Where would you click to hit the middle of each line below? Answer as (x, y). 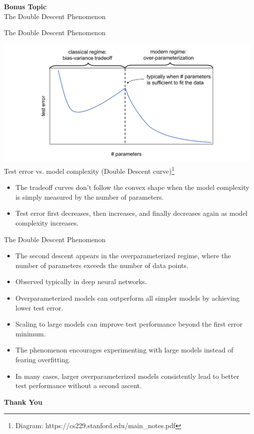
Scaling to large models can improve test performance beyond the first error (129, 324)
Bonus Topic (25, 6)
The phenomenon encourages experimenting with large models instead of (124, 350)
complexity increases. (47, 223)
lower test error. (39, 307)
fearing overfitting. (43, 359)
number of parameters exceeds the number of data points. (102, 265)
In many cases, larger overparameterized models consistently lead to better (127, 376)
